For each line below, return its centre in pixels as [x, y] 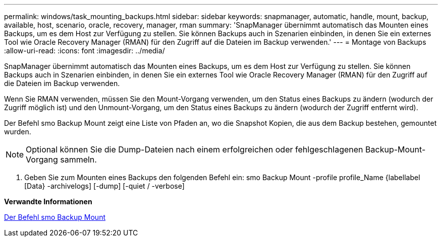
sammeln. [78, 159]
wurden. [18, 132]
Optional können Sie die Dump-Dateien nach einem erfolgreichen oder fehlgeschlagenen [195, 149]
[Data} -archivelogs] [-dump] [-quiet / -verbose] [104, 186]
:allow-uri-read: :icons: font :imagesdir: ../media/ [85, 51]
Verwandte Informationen [48, 202]
